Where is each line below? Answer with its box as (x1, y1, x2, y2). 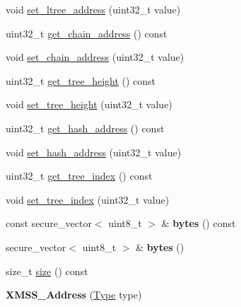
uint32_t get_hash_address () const (6, 120, 165, 135)
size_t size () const (6, 263, 88, 278)
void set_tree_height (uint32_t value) (6, 97, 172, 112)
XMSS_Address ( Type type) (6, 287, 142, 302)
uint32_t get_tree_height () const (6, 73, 156, 88)
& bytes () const (161, 216, 236, 231)
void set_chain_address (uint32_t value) (6, 50, 184, 64)
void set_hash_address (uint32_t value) (6, 144, 182, 159)
